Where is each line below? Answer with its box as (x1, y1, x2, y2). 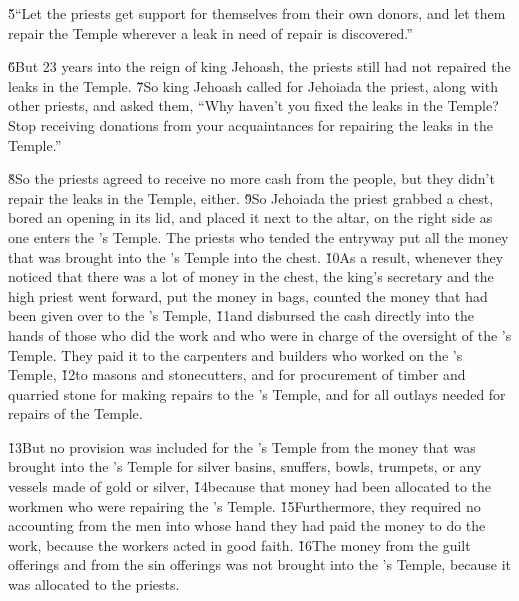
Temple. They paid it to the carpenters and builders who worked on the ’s (8, 344, 463, 365)
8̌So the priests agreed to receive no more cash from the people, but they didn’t (8, 168, 495, 189)
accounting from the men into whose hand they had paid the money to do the (8, 515, 486, 536)
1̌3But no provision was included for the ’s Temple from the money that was (8, 436, 476, 457)
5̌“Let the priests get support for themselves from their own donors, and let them (8, 3, 506, 23)
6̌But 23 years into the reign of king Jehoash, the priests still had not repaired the (8, 56, 511, 77)
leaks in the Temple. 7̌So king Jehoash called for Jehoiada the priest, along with (8, 75, 498, 96)
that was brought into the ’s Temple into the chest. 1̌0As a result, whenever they (8, 246, 504, 267)
